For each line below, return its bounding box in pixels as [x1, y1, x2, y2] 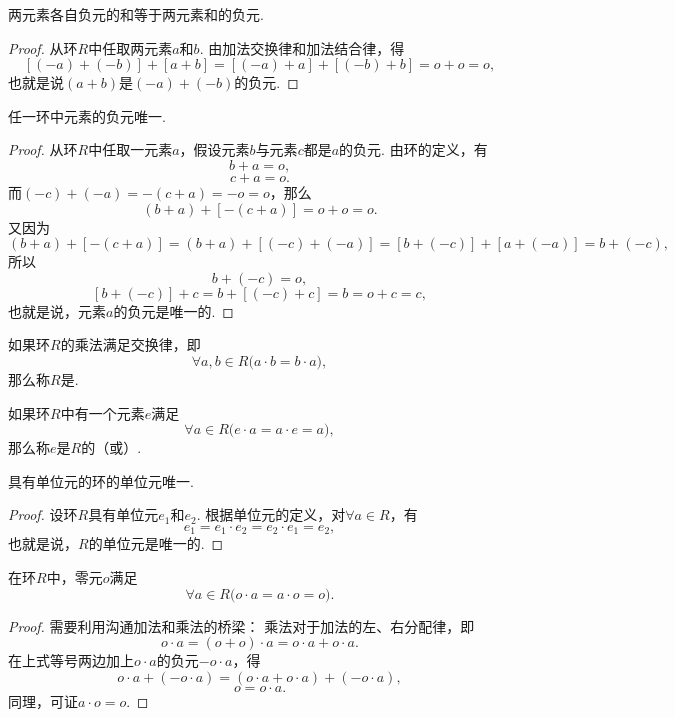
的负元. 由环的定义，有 [339, 139, 488, 160]
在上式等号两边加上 [8, 650, 134, 671]
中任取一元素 [88, 139, 173, 160]
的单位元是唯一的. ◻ [88, 533, 224, 554]
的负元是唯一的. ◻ [113, 300, 234, 321]
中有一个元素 [60, 402, 145, 423]
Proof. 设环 [8, 504, 78, 525]
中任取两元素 [88, 37, 173, 58]
